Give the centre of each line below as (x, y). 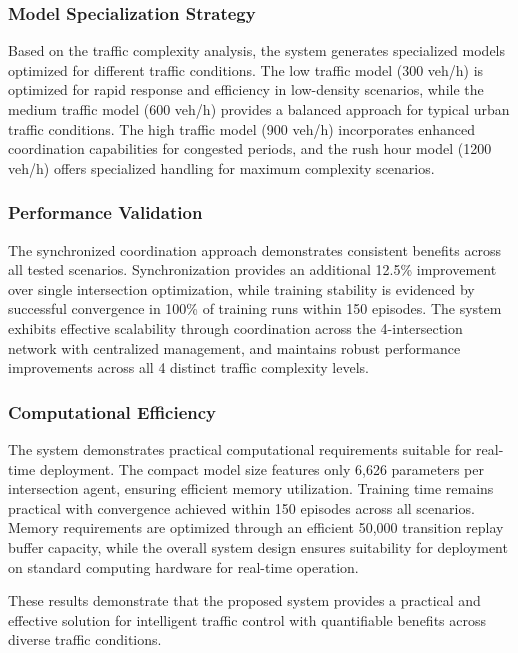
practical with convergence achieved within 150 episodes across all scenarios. (241, 507)
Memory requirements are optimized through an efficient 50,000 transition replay (256, 527)
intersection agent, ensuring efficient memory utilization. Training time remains (251, 488)
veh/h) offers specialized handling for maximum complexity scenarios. (221, 167)
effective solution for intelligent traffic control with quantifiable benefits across (247, 619)
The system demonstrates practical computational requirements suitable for (240, 448)
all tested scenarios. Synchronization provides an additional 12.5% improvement (252, 269)
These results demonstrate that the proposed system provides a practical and (244, 600)
